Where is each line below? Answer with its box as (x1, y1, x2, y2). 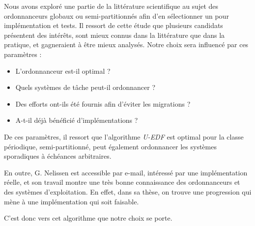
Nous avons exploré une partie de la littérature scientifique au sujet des (4, 1, 219, 11)
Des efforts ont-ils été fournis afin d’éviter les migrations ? (15, 98, 191, 109)
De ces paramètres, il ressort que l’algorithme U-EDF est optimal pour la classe (4, 131, 244, 141)
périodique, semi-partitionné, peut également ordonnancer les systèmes (4, 141, 217, 151)
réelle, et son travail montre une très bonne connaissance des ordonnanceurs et (4, 177, 240, 187)
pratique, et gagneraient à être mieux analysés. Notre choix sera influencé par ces (4, 39, 249, 50)
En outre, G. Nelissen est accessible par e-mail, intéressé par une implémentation (4, 167, 248, 177)
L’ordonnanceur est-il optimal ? (15, 65, 111, 76)
